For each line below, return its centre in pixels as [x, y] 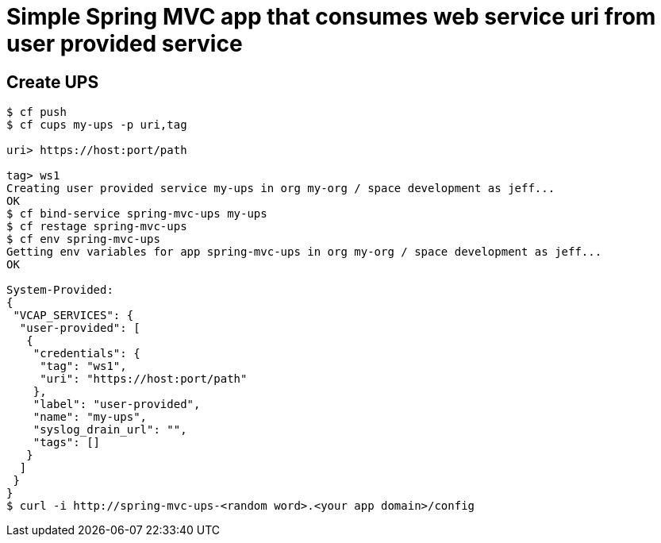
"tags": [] [67, 443]
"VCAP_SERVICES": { [73, 316]
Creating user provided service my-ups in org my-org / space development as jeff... [281, 189]
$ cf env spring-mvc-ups [83, 239]
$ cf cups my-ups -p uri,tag [97, 125]
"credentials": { [86, 354]
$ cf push [37, 112]
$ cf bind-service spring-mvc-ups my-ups [137, 214]
